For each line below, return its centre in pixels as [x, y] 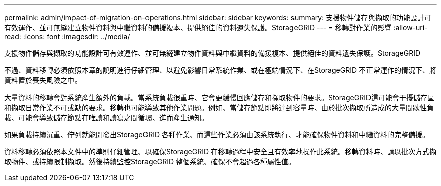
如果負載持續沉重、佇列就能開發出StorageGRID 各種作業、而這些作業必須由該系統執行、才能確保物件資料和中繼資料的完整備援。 [217, 134]
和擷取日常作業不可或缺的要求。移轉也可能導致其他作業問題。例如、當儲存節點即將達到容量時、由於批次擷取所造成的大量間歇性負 [219, 107]
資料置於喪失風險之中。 [43, 80]
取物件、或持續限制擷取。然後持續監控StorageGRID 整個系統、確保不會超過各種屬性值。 [150, 162]
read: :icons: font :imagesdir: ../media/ [67, 36]
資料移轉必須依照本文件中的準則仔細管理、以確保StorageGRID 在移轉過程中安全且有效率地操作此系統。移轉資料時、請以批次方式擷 [220, 152]
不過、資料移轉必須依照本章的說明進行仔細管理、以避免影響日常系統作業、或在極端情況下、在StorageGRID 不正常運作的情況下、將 [220, 70]
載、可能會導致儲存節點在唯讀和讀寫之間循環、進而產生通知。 [106, 117]
